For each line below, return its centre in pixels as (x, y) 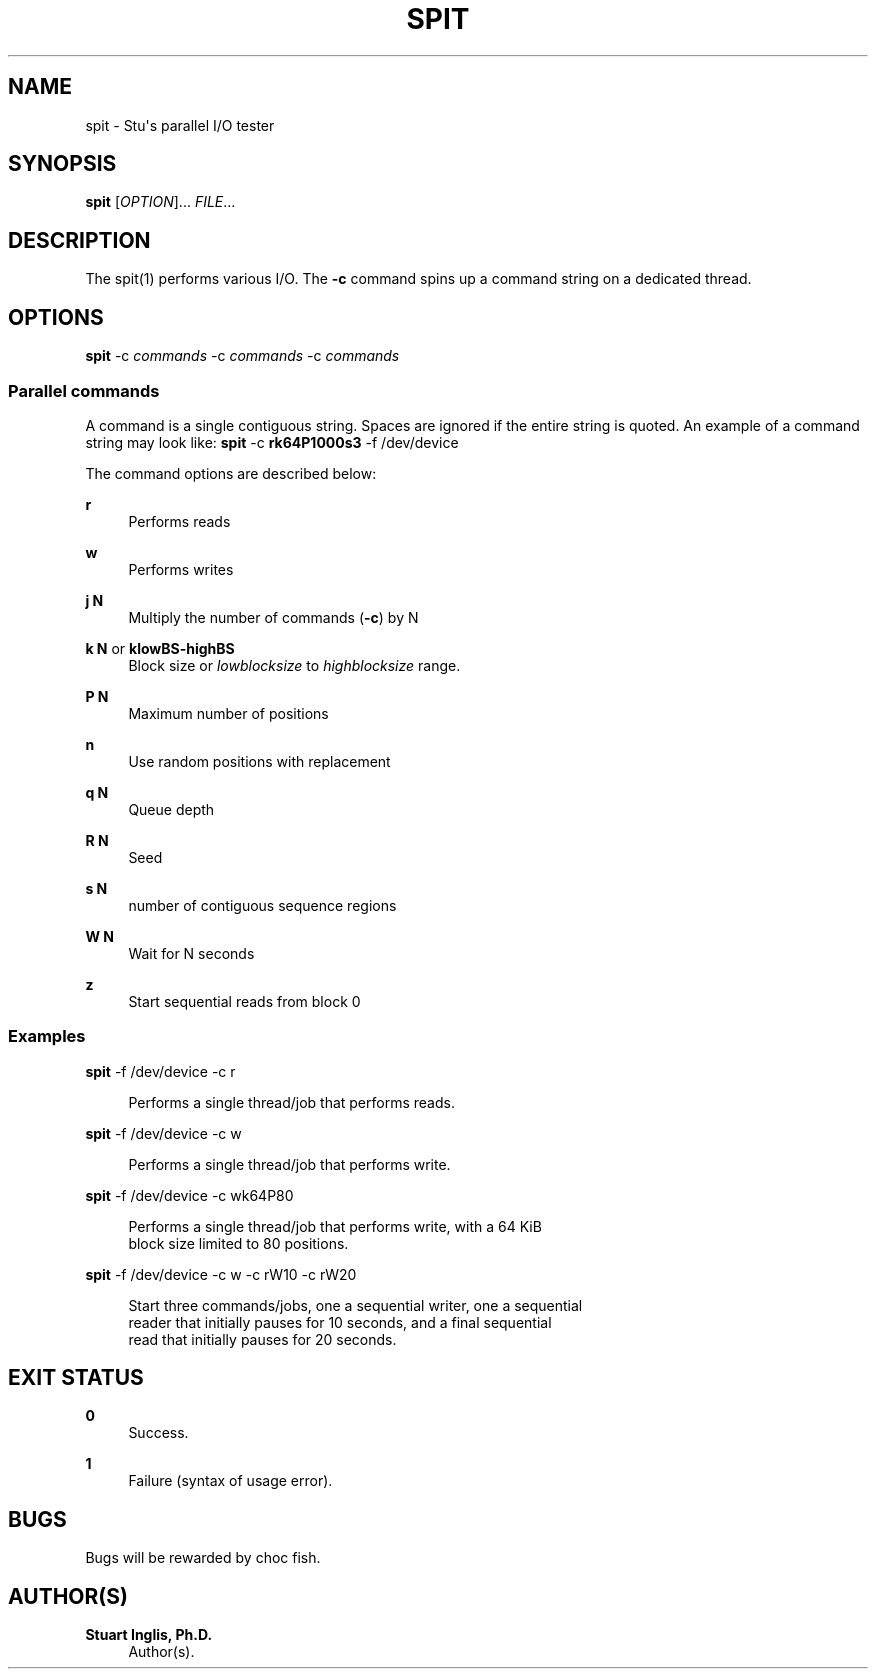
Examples (47, 1036)
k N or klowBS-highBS (160, 648)
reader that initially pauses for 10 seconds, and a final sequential (340, 1322)
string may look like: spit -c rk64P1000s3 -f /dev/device (272, 442)
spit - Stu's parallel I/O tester (180, 125)
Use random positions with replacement (259, 761)
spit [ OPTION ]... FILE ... (160, 202)
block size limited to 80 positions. (238, 1243)
